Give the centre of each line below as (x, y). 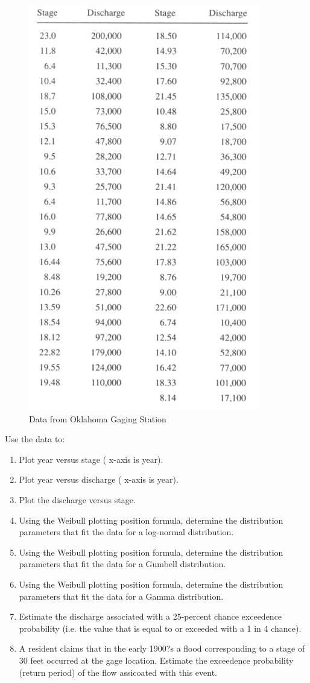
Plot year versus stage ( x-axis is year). (91, 459)
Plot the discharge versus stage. (77, 499)
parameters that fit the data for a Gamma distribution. (121, 596)
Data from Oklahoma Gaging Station (98, 418)
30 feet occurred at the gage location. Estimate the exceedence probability (156, 660)
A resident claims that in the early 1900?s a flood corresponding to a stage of (162, 648)
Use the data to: (35, 439)
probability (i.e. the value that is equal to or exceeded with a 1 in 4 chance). (160, 628)
